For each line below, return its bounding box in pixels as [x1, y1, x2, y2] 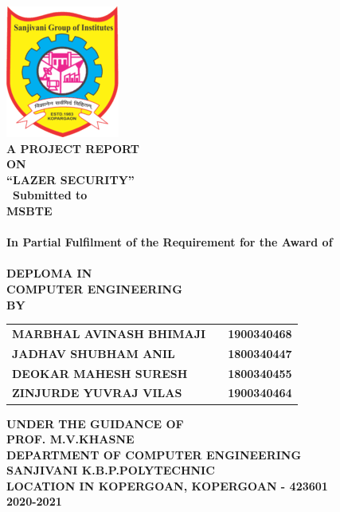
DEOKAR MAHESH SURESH [12, 364, 188, 381]
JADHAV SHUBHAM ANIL [12, 345, 175, 361]
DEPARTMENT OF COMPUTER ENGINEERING [6, 446, 302, 463]
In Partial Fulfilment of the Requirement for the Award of [6, 234, 333, 250]
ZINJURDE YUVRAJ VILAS [12, 384, 182, 401]
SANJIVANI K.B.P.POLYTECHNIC [6, 462, 215, 479]
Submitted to [13, 187, 88, 203]
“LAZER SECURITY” [6, 171, 135, 187]
